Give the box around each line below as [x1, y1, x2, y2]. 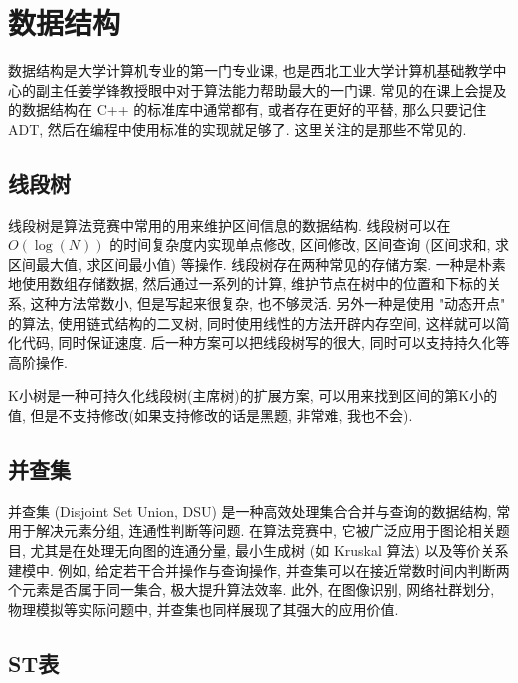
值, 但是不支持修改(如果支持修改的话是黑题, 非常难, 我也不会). [8, 405, 413, 426]
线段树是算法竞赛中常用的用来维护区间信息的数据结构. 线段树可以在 [8, 214, 451, 235]
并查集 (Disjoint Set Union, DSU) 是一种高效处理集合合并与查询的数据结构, [8, 500, 492, 521]
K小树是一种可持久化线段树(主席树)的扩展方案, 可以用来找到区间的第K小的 [8, 385, 498, 406]
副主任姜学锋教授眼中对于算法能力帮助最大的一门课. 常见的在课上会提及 [35, 79, 507, 100]
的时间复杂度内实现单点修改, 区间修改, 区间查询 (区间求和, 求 [109, 234, 509, 255]
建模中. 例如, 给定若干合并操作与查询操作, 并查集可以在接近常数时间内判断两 [8, 559, 510, 580]
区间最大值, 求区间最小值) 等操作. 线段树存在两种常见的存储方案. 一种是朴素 [8, 253, 506, 274]
